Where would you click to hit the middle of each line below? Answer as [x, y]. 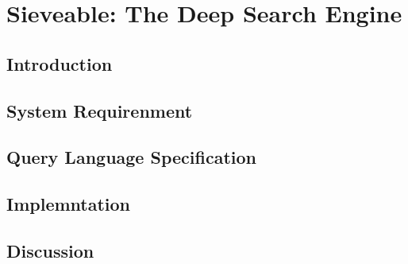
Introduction [60, 63]
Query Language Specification [131, 157]
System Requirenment [100, 110]
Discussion [50, 250]
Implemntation [69, 204]
